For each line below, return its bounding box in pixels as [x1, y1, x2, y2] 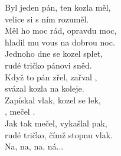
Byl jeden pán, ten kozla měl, [5, 1, 111, 13]
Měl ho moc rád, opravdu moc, [5, 24, 117, 37]
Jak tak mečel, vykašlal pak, [5, 116, 107, 129]
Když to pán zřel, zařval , [5, 70, 97, 83]
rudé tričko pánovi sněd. [5, 58, 92, 71]
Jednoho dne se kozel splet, [5, 47, 103, 60]
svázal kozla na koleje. [5, 82, 84, 95]
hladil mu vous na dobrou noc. [5, 35, 115, 48]
